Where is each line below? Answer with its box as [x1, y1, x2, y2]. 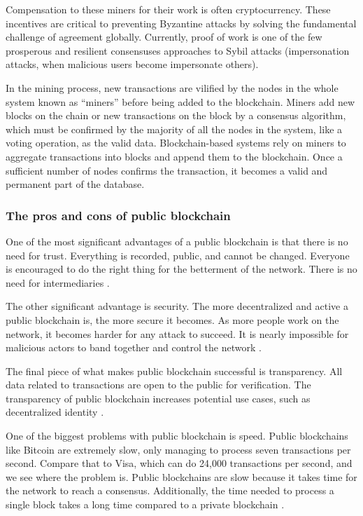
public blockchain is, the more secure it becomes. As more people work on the [6, 312, 339, 327]
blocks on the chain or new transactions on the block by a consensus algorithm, [6, 108, 346, 123]
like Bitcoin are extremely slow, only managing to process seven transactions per [6, 442, 351, 456]
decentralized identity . [6, 405, 104, 419]
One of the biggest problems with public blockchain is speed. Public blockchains [6, 428, 348, 443]
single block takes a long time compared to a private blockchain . [6, 497, 285, 512]
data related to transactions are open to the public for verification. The [6, 377, 311, 392]
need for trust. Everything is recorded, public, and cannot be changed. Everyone [6, 247, 350, 262]
